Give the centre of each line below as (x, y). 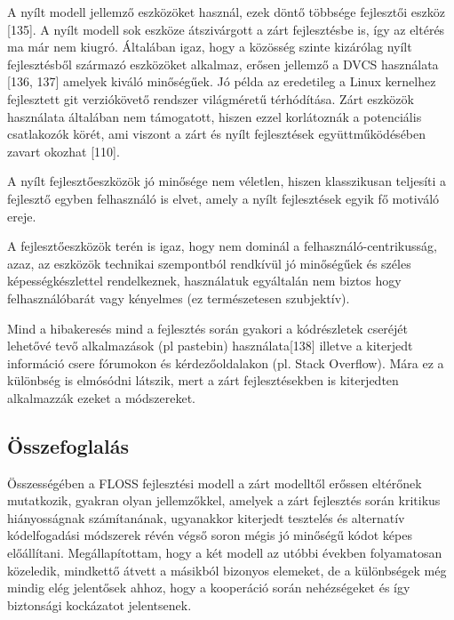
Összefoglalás (68, 445)
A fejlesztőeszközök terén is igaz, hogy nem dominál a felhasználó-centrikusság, (222, 246)
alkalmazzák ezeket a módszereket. (102, 397)
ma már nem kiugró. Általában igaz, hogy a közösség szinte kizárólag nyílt (210, 47)
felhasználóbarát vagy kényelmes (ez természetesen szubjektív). (179, 298)
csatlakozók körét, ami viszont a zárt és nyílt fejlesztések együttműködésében (217, 134)
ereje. (22, 216)
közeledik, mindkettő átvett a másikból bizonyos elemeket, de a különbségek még (227, 570)
